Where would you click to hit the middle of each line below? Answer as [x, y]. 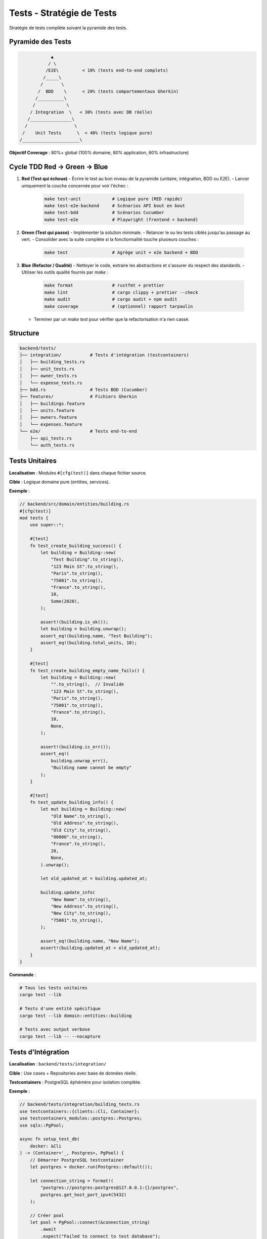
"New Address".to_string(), [85, 906]
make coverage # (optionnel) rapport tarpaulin [119, 306]
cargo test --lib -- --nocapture [60, 1036]
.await [48, 1229]
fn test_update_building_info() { [72, 802]
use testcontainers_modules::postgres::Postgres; [81, 1118]
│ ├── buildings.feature [52, 403]
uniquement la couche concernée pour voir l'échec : [75, 185]
